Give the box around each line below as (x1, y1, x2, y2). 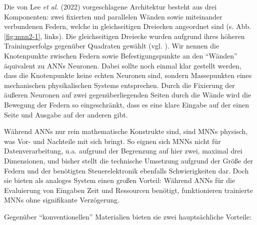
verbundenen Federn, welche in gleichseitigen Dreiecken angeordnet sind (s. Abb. (4, 21, 251, 31)
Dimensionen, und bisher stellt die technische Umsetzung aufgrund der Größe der (4, 155, 253, 165)
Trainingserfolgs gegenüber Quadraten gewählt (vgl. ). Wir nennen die (4, 40, 219, 51)
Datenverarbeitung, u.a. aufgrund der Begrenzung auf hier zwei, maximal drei (4, 145, 242, 156)
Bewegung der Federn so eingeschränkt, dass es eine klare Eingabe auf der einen (4, 99, 249, 109)
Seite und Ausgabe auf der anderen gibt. (4, 109, 128, 119)
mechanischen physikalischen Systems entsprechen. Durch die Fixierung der (4, 79, 235, 90)
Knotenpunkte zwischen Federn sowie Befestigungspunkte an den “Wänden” (4, 50, 237, 60)
